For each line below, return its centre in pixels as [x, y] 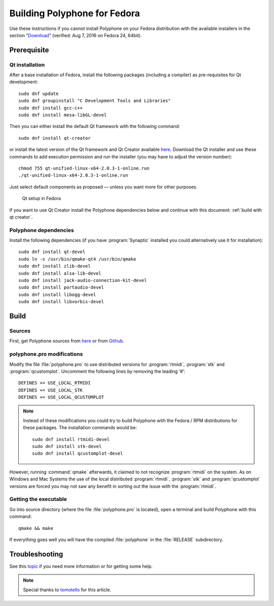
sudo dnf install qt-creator [55, 138]
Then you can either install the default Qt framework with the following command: [95, 126]
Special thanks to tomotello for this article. [67, 590]
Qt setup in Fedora [41, 199]
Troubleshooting [36, 554]
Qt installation [27, 65]
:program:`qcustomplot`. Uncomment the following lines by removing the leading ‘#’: [97, 371]
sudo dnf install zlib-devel [55, 266]
